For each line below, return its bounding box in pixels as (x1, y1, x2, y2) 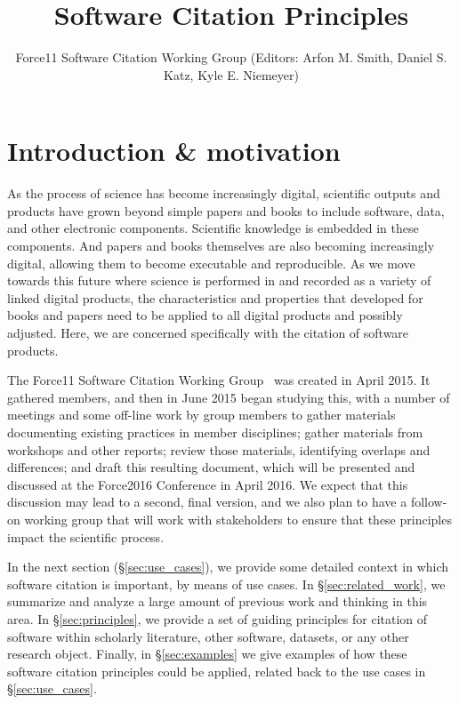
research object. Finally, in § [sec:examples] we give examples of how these (7, 644, 407, 663)
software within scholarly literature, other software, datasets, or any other (7, 627, 409, 645)
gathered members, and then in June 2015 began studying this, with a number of (7, 388, 450, 406)
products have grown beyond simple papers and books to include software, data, (7, 201, 445, 220)
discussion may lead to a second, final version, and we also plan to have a (7, 492, 407, 511)
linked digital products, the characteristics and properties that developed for (7, 288, 423, 307)
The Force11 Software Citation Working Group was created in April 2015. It (7, 371, 431, 389)
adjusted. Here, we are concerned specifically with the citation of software (7, 324, 409, 341)
